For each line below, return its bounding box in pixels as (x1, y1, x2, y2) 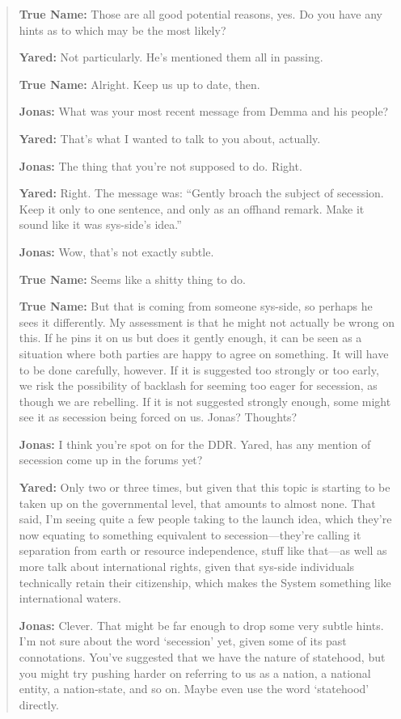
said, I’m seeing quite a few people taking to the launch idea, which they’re (19, 510, 392, 527)
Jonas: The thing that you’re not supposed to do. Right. (19, 157, 302, 174)
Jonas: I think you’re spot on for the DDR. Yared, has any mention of (19, 435, 371, 452)
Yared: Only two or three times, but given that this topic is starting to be (19, 479, 390, 496)
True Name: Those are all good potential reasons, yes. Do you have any (19, 6, 383, 22)
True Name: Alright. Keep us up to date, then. (19, 75, 260, 92)
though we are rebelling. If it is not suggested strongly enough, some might (19, 392, 391, 409)
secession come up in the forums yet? (19, 451, 203, 468)
